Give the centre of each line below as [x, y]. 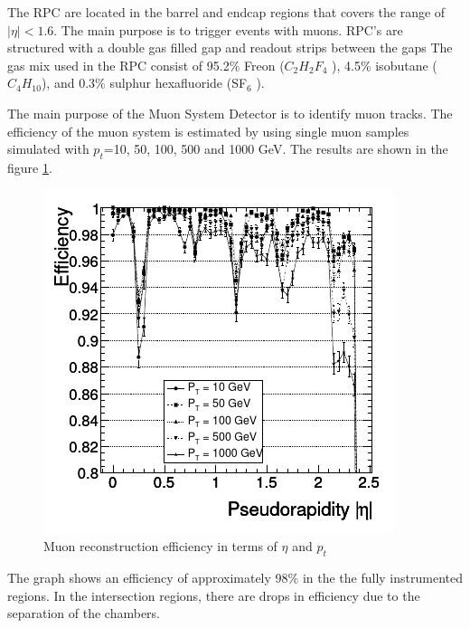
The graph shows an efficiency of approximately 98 [148, 577]
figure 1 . [30, 167]
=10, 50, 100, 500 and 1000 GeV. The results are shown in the [276, 149]
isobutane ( [406, 65]
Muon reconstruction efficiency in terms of [160, 546]
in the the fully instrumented [382, 577]
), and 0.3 [68, 83]
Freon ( [264, 65]
